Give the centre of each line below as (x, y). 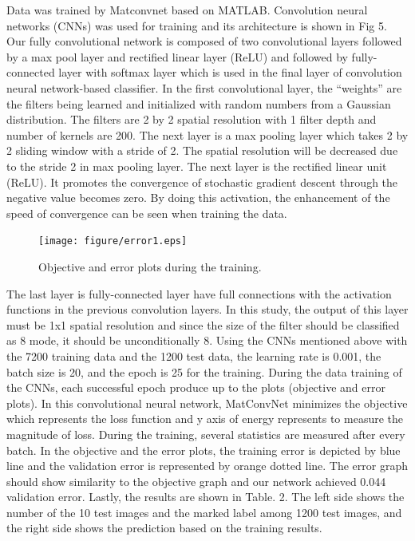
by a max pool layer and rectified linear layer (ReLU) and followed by (177, 56)
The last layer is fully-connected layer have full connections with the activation (199, 293)
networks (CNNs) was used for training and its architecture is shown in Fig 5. (197, 25)
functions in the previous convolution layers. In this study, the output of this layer (207, 309)
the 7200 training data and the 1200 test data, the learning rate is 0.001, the (194, 355)
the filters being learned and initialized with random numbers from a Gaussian (199, 103)
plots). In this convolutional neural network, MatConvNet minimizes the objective (207, 403)
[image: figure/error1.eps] (113, 241)
